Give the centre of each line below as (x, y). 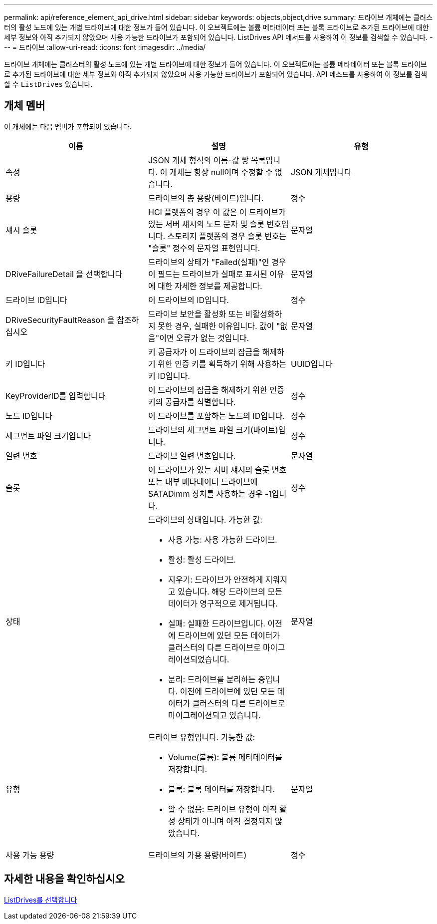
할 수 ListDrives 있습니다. (48, 84)
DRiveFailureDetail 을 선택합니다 (64, 274)
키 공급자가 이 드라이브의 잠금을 (204, 352)
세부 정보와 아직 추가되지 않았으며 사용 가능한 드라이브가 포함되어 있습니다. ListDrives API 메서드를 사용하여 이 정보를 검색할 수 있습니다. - (218, 37)
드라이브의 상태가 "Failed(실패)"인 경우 (217, 262)
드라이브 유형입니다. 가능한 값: (202, 737)
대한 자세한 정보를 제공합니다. (210, 286)
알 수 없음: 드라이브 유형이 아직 (222, 809)
